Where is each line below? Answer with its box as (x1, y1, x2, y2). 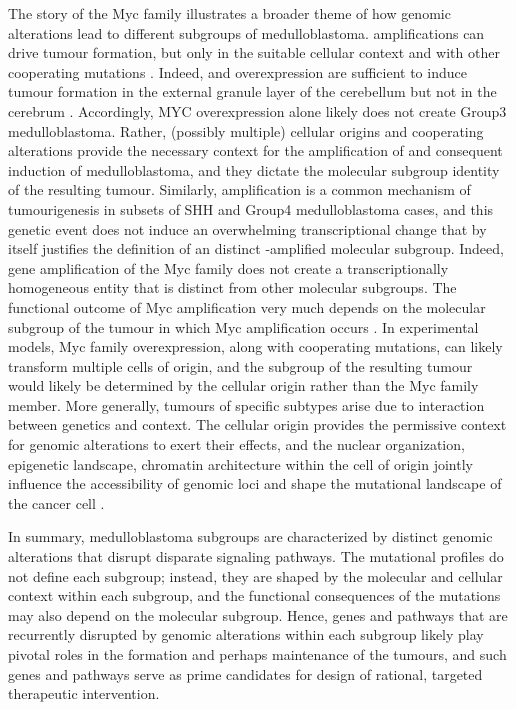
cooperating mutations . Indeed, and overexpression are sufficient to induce (8, 61, 467, 82)
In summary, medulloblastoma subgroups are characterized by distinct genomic (8, 526, 493, 547)
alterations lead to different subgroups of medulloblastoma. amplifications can (8, 22, 485, 43)
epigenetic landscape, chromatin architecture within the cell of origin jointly (8, 453, 473, 474)
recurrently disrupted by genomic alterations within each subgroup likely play (8, 624, 484, 645)
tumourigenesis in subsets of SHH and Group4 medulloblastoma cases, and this (8, 198, 494, 219)
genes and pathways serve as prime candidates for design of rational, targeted (8, 663, 483, 684)
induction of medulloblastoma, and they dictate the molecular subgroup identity (8, 159, 500, 180)
